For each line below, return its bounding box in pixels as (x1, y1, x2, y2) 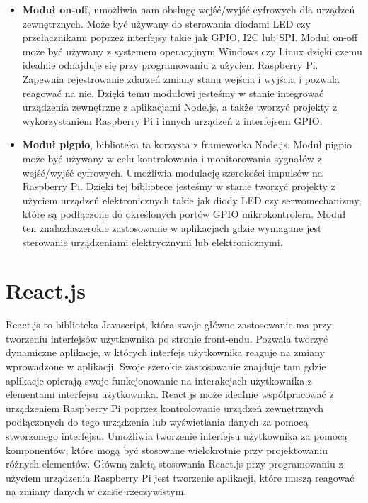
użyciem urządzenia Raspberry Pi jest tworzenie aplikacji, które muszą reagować (6, 470, 355, 485)
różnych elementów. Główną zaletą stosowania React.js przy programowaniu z (6, 456, 343, 471)
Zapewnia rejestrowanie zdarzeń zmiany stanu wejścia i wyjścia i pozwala (22, 71, 340, 86)
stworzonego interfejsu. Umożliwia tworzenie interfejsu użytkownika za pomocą (6, 428, 347, 443)
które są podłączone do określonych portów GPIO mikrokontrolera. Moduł (22, 206, 346, 221)
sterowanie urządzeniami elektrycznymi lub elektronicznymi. (22, 234, 283, 249)
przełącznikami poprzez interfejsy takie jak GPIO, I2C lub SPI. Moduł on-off (22, 30, 358, 45)
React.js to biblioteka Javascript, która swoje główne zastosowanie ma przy (6, 317, 332, 332)
